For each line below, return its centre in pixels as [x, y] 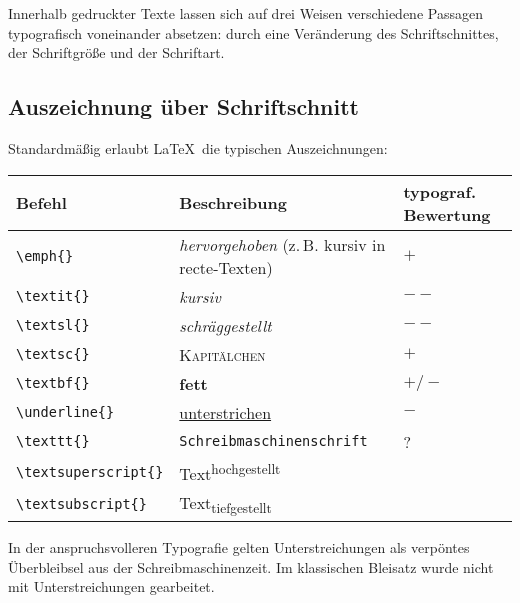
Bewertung [447, 214]
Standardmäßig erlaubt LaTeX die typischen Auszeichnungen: [198, 147]
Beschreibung [233, 203]
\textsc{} [53, 354]
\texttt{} [53, 441]
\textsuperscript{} [90, 471]
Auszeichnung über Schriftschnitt [183, 106]
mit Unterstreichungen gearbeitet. [111, 586]
